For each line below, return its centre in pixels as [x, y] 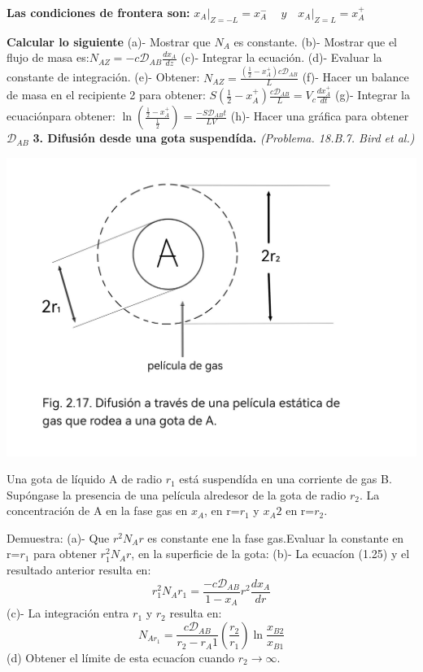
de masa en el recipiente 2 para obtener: [106, 95]
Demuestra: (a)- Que [58, 537]
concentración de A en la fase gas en [97, 511]
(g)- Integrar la [373, 95]
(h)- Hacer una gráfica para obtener [320, 116]
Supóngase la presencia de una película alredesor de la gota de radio [177, 494]
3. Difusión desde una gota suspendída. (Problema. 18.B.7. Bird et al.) [224, 138]
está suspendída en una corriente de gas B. [286, 479]
